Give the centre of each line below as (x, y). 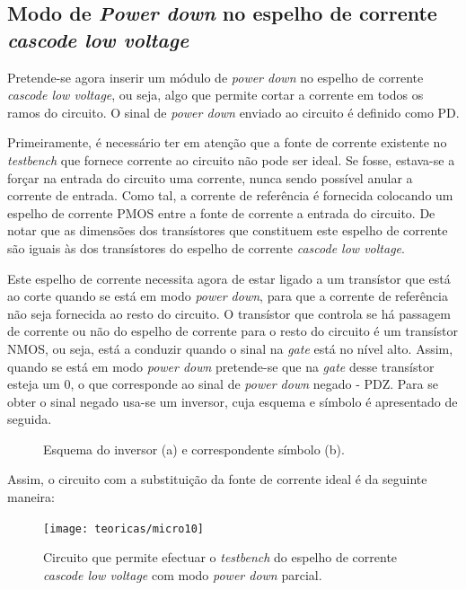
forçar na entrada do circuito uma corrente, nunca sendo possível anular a (210, 177)
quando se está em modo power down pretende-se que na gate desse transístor (221, 366)
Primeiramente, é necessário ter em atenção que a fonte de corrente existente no (227, 142)
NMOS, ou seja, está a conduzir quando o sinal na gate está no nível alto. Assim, (230, 348)
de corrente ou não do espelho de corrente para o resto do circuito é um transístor (233, 331)
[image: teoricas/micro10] (123, 528)
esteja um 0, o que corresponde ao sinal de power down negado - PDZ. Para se (223, 384)
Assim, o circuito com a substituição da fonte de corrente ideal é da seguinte (217, 479)
